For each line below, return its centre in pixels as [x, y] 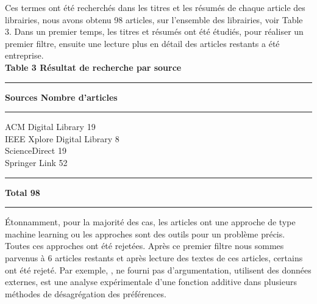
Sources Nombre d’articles [61, 97]
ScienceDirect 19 [36, 150]
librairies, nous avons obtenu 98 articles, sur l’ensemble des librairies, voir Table [154, 19]
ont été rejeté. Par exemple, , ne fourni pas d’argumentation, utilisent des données [158, 270]
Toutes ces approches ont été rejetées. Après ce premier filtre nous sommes [144, 246]
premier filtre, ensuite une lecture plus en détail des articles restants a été [142, 43]
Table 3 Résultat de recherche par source [93, 67]
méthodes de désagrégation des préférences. [86, 293]
